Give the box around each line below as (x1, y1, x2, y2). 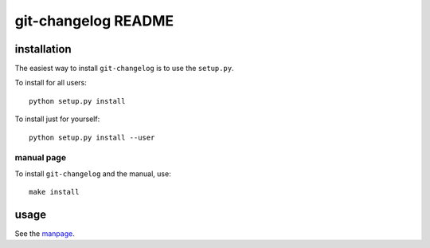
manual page (14, 152, 67, 163)
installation (14, 42, 72, 56)
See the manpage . (14, 229, 75, 238)
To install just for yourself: (14, 114, 100, 124)
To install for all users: (14, 78, 88, 88)
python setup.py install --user (29, 132, 155, 142)
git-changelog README (14, 12, 174, 30)
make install (29, 187, 80, 197)
